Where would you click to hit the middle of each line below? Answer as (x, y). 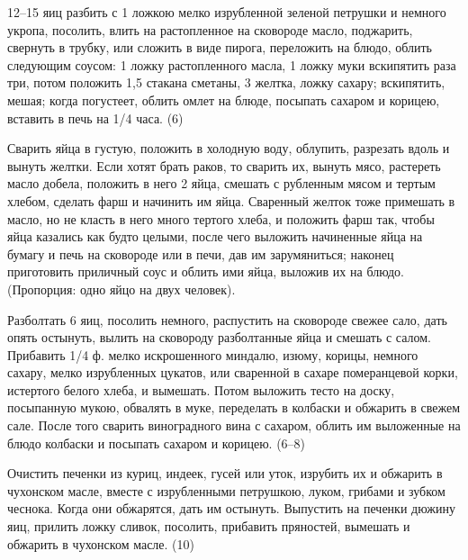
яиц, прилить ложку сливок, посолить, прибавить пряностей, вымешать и (209, 526)
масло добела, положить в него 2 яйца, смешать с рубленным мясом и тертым (221, 183)
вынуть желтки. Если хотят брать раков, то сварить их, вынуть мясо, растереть (224, 165)
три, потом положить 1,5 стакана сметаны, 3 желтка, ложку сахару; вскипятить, (226, 82)
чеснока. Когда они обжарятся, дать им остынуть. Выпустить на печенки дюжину (231, 508)
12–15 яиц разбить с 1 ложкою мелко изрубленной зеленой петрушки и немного (227, 12)
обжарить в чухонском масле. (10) (101, 543)
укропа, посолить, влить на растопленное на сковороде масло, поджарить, (210, 29)
